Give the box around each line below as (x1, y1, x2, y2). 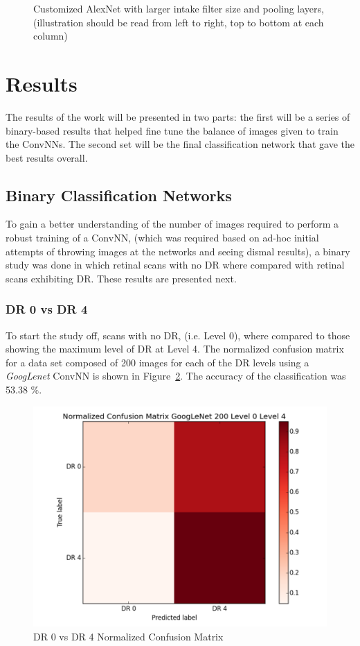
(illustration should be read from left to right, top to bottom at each (33, 15, 324, 29)
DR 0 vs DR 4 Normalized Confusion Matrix (33, 629, 224, 643)
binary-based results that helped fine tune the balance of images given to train (6, 123, 339, 137)
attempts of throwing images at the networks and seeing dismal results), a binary (6, 244, 350, 258)
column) (33, 28, 68, 43)
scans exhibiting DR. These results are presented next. (6, 271, 237, 285)
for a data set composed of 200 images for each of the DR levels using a (6, 355, 309, 369)
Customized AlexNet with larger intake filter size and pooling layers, (33, 1, 324, 15)
